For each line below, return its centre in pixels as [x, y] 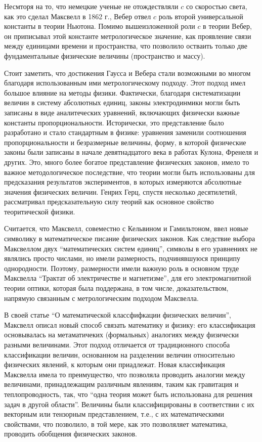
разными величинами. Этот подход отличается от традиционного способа [117, 344]
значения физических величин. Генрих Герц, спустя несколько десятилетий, [121, 191]
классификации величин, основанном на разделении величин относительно [120, 354]
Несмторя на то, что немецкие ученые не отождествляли [91, 6]
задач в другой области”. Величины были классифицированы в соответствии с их [129, 404]
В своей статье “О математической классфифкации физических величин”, [118, 315]
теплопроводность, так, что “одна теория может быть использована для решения [128, 394]
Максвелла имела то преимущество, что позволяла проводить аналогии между [125, 374]
